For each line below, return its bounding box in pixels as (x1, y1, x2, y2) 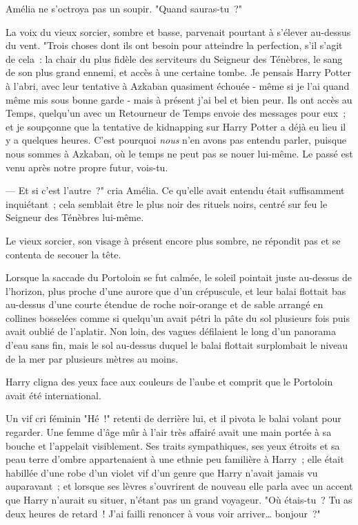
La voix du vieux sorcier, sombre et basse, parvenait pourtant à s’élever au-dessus (6, 24, 351, 39)
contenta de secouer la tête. (6, 247, 121, 261)
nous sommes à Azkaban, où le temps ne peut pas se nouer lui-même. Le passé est (6, 146, 353, 160)
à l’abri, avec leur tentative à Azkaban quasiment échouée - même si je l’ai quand (6, 78, 350, 93)
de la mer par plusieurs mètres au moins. (6, 351, 179, 365)
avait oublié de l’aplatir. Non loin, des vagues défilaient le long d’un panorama (6, 324, 336, 338)
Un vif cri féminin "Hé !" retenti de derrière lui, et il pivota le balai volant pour (6, 411, 341, 426)
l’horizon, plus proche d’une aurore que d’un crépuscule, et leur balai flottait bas (6, 283, 346, 298)
